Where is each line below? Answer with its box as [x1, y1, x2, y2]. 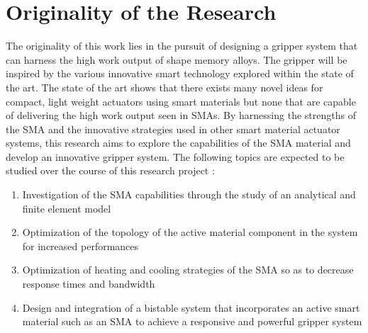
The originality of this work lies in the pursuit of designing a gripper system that [6, 38, 358, 53]
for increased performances [22, 238, 139, 253]
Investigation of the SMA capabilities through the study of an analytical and [22, 187, 356, 202]
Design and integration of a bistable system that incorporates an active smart [22, 300, 360, 315]
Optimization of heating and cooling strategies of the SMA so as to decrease [22, 262, 354, 277]
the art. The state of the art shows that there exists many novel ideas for [6, 79, 323, 94]
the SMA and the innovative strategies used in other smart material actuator [6, 121, 340, 136]
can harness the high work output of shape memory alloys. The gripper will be [6, 52, 347, 67]
